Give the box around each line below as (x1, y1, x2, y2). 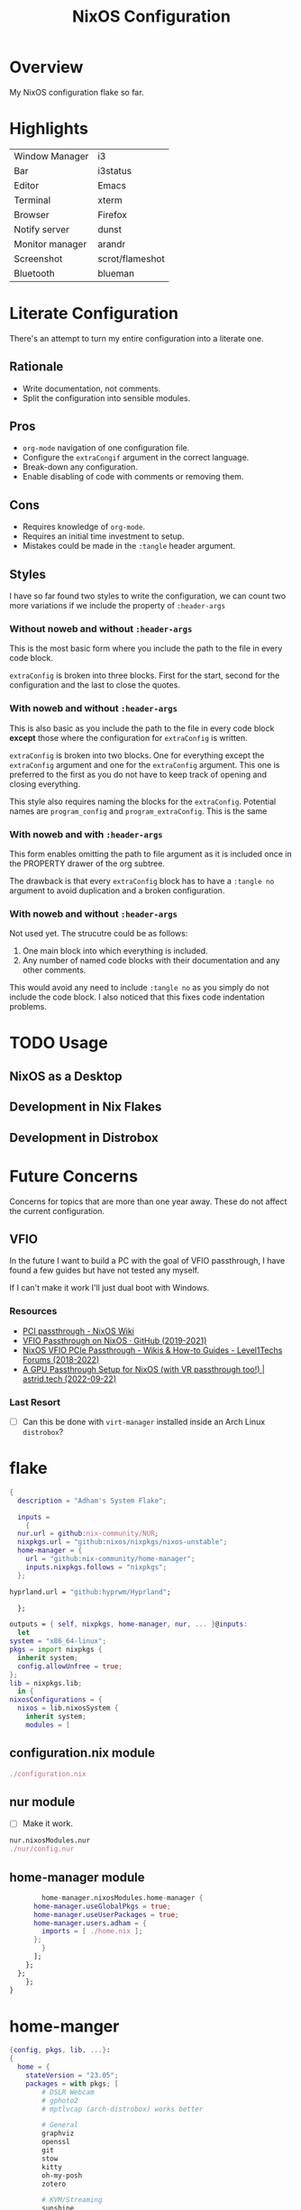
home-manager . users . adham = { (32, 1918, 147, 1928)
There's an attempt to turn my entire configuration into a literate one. (9, 333, 264, 343)
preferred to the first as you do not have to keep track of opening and (9, 769, 268, 780)
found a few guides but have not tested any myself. (9, 1265, 200, 1276)
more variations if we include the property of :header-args (9, 600, 226, 611)
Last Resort (9, 1395, 61, 1408)
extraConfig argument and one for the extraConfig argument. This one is (9, 759, 280, 770)
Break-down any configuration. (22, 461, 138, 472)
